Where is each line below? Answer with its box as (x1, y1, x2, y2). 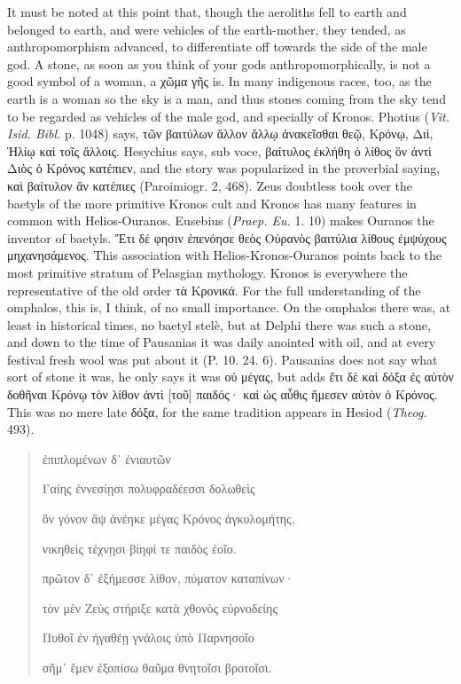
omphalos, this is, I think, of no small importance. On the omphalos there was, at (7, 298, 451, 317)
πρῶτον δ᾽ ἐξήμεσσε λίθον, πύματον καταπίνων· (42, 569, 294, 587)
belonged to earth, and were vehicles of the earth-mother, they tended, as (7, 20, 406, 38)
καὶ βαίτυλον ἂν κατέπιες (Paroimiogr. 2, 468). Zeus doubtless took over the (7, 176, 413, 194)
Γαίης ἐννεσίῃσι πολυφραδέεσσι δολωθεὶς (42, 479, 255, 498)
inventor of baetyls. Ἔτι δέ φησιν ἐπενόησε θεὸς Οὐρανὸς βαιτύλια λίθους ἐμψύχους (7, 228, 447, 247)
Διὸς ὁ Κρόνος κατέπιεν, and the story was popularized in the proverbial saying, (7, 159, 441, 177)
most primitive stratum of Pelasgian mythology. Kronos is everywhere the (7, 263, 408, 281)
